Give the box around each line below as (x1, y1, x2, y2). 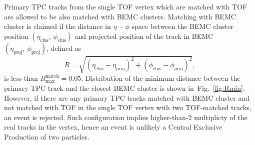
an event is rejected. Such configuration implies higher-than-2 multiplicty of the (4, 112, 247, 122)
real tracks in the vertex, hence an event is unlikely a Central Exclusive (4, 122, 222, 132)
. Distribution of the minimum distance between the (81, 73, 240, 83)
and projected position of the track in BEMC (74, 30, 213, 41)
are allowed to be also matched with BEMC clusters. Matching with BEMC (4, 11, 236, 21)
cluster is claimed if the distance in (4, 21, 111, 31)
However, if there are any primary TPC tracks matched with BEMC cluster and (4, 92, 249, 103)
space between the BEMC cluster (131, 21, 233, 31)
